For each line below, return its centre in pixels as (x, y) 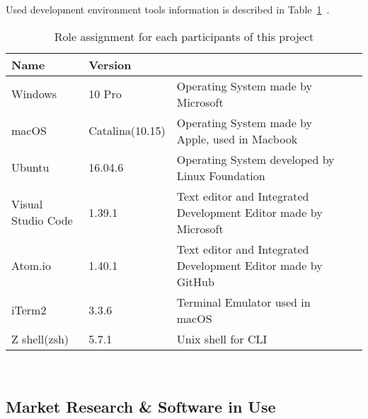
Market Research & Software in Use (141, 406)
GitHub (195, 281)
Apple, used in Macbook (237, 138)
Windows (34, 94)
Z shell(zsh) (40, 338)
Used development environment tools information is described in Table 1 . (168, 9)
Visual (27, 204)
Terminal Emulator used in (243, 302)
